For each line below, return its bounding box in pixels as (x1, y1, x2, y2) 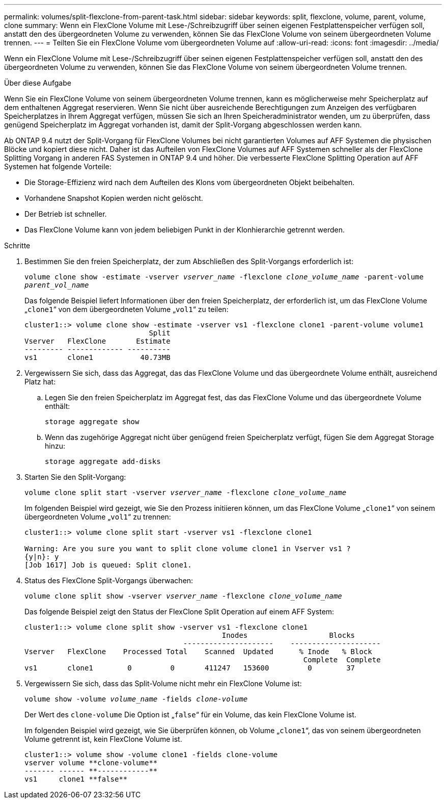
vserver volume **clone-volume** (24, 759, 158, 767)
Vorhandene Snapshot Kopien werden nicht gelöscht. (24, 194, 203, 202)
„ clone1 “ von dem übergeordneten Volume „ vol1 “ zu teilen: (24, 305, 229, 314)
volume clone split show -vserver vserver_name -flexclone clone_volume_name (24, 592, 342, 600)
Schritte (4, 241, 31, 250)
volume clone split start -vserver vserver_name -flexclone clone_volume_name (24, 488, 347, 497)
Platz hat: (24, 377, 56, 386)
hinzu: (45, 442, 65, 450)
